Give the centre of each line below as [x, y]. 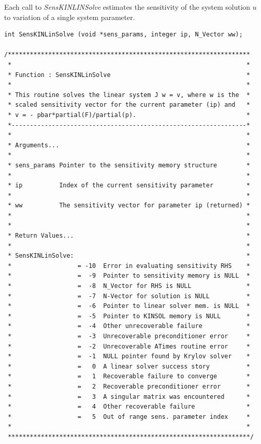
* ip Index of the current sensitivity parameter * [129, 186]
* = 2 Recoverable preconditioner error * [129, 386]
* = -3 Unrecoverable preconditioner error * [129, 336]
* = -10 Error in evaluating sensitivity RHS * [129, 266]
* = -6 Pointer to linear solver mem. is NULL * [129, 306]
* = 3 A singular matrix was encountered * [129, 397]
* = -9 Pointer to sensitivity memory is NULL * [129, 276]
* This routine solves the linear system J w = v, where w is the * [129, 95]
